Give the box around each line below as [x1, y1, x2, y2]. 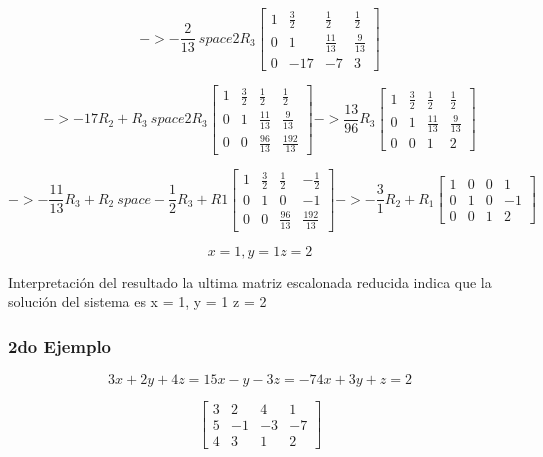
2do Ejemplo [8, 333, 112, 358]
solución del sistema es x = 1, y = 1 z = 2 [8, 291, 267, 312]
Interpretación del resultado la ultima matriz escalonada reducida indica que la [8, 271, 492, 292]
